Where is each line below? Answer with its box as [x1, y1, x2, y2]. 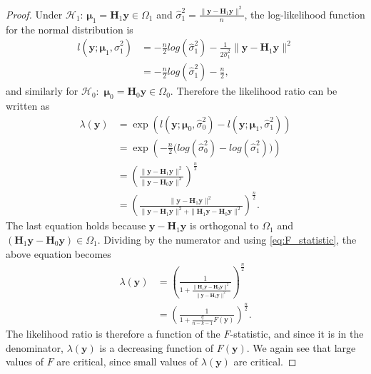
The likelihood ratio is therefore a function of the [6, 326, 220, 341]
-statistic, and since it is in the [230, 326, 364, 341]
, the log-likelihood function [244, 6, 365, 21]
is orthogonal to [189, 218, 259, 233]
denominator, [6, 340, 63, 355]
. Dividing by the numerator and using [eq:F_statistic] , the [97, 232, 357, 246]
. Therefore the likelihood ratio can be [170, 83, 337, 98]
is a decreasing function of [99, 340, 214, 355]
